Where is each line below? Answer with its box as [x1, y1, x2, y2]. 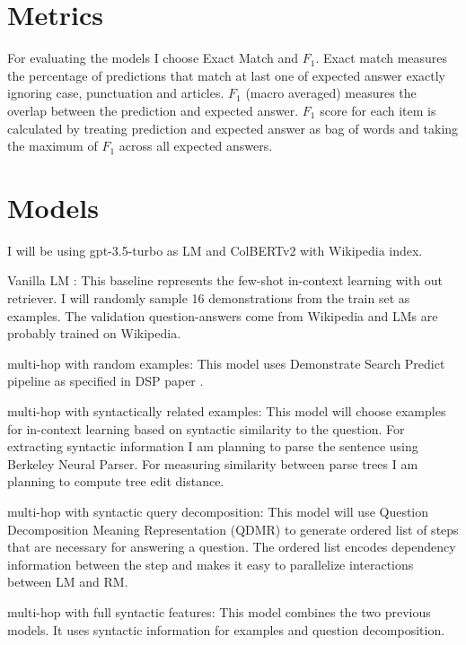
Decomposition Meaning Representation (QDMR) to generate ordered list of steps [7, 519, 459, 538]
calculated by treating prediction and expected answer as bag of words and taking [7, 118, 459, 137]
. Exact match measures [315, 48, 448, 67]
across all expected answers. [119, 136, 273, 155]
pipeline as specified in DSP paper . [7, 371, 204, 390]
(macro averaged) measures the [245, 83, 417, 102]
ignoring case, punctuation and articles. [7, 83, 224, 102]
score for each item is [320, 100, 436, 119]
